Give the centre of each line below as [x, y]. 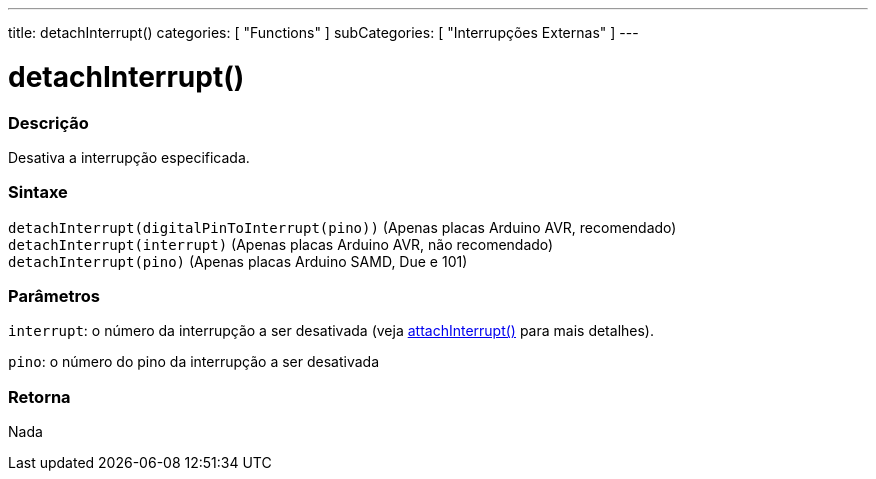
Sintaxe [38, 192]
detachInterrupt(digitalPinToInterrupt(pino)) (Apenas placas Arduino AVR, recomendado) [342, 227]
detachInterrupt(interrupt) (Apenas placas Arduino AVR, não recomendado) [281, 244]
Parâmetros [54, 296]
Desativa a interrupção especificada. [129, 157]
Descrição [48, 122]
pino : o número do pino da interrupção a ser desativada [194, 362]
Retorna [39, 396]
